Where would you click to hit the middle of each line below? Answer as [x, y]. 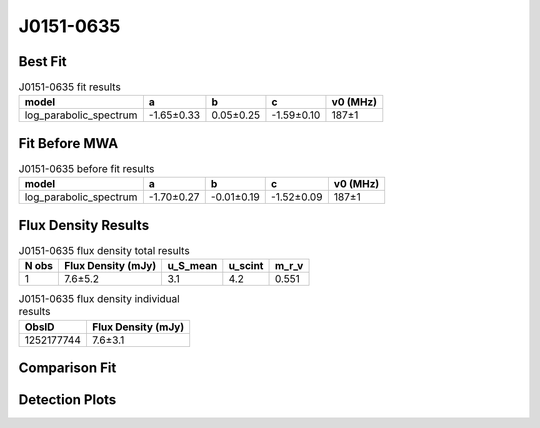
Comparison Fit [67, 368]
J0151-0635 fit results [70, 87]
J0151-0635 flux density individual [99, 299]
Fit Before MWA [68, 143]
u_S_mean [192, 266]
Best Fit [42, 61]
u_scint [246, 266]
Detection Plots [67, 400]
